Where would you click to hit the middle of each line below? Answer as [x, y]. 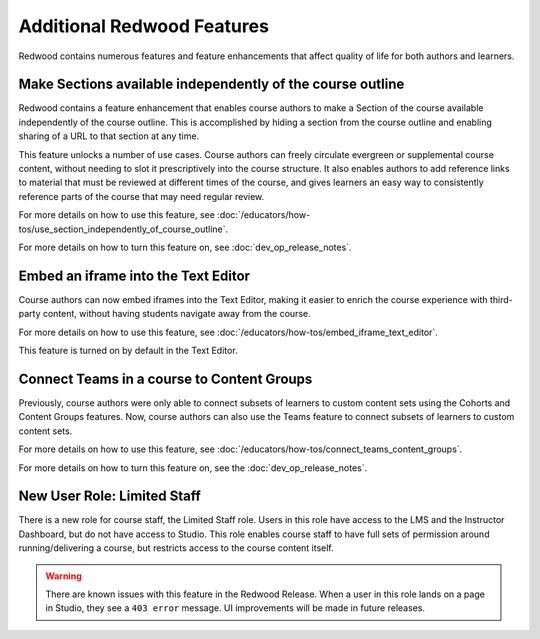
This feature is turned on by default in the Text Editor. [128, 351]
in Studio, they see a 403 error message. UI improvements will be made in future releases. [235, 608]
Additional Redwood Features [144, 26]
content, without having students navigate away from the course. [176, 314]
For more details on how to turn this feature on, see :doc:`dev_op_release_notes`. [185, 247]
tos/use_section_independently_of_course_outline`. [123, 229]
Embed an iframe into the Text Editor [134, 275]
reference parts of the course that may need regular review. [141, 196]
